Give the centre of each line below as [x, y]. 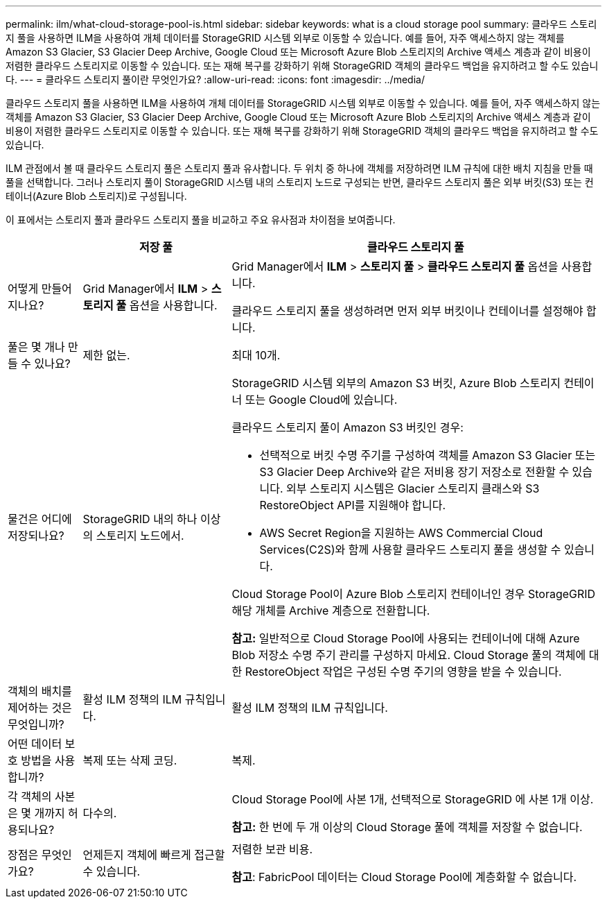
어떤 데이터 [35, 744]
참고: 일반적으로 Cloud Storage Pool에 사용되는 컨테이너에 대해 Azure [406, 638]
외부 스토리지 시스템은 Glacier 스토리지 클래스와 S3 [413, 488]
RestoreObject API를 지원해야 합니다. [353, 505]
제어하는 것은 [40, 708]
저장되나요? [36, 536]
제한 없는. [106, 355]
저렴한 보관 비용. [272, 849]
